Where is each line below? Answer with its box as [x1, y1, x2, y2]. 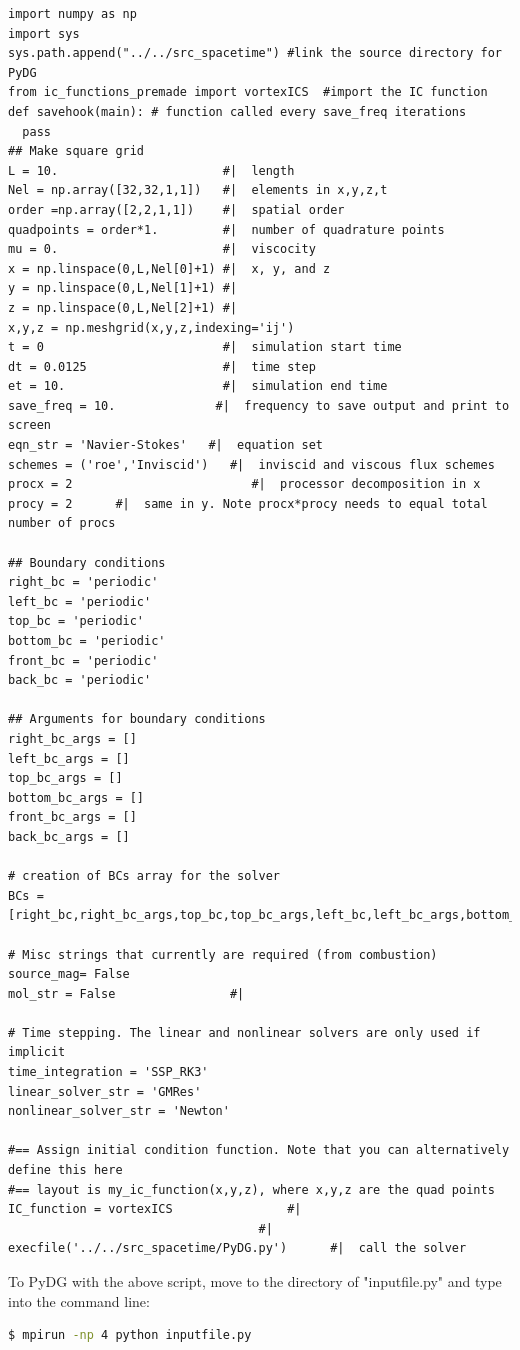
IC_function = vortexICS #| [8, 1202, 302, 1217]
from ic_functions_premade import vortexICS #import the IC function [8, 85, 488, 100]
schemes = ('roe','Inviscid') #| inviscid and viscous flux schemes [8, 457, 495, 472]
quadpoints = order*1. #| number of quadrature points [8, 222, 445, 237]
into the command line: [8, 1290, 150, 1311]
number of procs [8, 516, 116, 531]
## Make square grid [8, 144, 145, 159]
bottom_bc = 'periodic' [8, 634, 166, 648]
